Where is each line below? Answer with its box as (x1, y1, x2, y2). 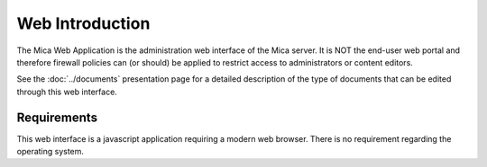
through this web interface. (16, 86, 117, 97)
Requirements (16, 110, 98, 125)
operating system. (16, 146, 85, 157)
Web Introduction (16, 13, 151, 33)
